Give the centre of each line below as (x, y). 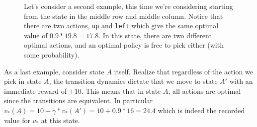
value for (17, 120)
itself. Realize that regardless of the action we (183, 71)
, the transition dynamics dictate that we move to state (133, 81)
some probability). (52, 55)
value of (36, 35)
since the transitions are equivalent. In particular (79, 100)
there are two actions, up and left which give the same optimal (121, 26)
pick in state (23, 81)
